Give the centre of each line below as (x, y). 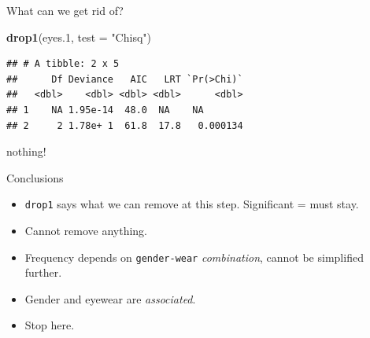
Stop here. (50, 325)
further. (43, 272)
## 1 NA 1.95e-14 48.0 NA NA (105, 110)
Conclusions (35, 177)
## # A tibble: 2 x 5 (63, 64)
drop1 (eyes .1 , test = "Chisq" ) (79, 37)
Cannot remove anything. (86, 230)
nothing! (26, 151)
